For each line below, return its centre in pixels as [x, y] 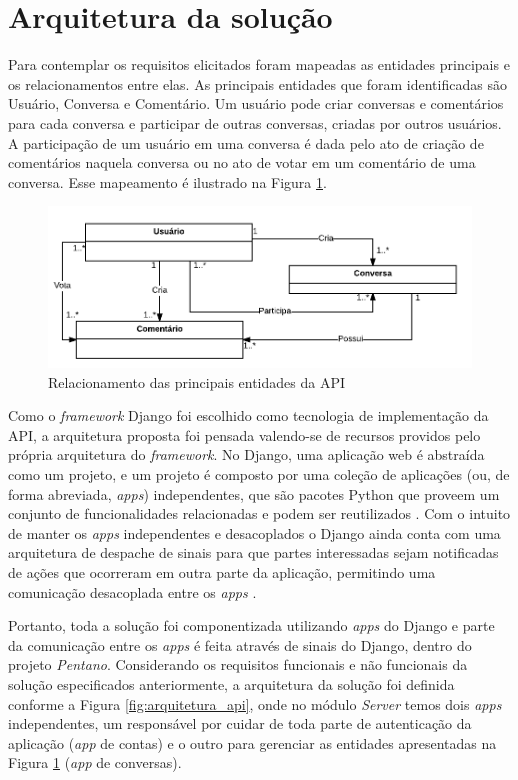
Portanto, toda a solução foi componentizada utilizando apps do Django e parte [251, 625]
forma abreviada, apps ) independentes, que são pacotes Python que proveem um [254, 493]
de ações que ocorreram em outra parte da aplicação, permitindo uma [222, 571]
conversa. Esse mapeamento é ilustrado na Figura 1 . [167, 181]
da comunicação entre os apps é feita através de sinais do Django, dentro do [240, 644]
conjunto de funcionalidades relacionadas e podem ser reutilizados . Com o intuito [259, 513]
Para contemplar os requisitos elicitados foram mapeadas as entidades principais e [259, 64]
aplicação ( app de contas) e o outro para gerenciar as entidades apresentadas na [252, 742]
